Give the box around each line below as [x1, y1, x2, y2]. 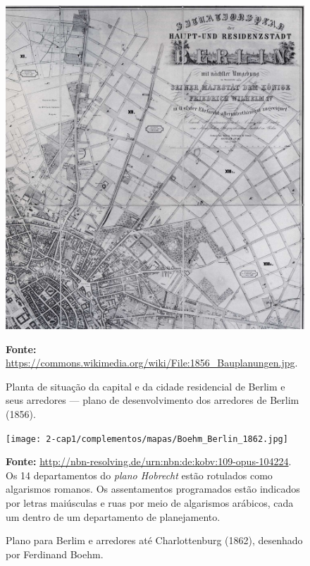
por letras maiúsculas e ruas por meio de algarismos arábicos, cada [6, 495, 294, 510]
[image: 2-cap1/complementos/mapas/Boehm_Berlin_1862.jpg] [6, 433, 288, 444]
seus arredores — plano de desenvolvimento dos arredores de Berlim [6, 393, 299, 407]
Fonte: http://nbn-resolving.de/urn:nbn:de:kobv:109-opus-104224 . [6, 454, 292, 469]
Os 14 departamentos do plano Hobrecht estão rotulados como [6, 467, 273, 482]
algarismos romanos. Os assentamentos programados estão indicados [6, 481, 300, 496]
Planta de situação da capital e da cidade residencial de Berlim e [6, 379, 285, 393]
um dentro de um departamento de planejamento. [6, 509, 221, 524]
